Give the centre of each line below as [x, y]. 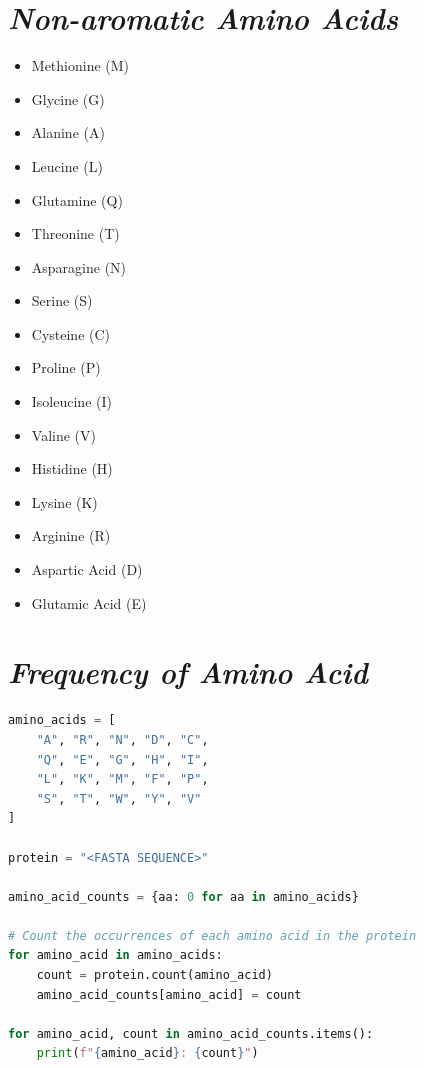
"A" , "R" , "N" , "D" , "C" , [122, 739]
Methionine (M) [80, 65]
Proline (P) [66, 367]
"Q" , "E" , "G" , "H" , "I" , [122, 759]
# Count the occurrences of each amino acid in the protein [212, 935]
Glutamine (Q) [77, 199]
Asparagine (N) [79, 266]
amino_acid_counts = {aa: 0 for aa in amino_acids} [183, 896]
